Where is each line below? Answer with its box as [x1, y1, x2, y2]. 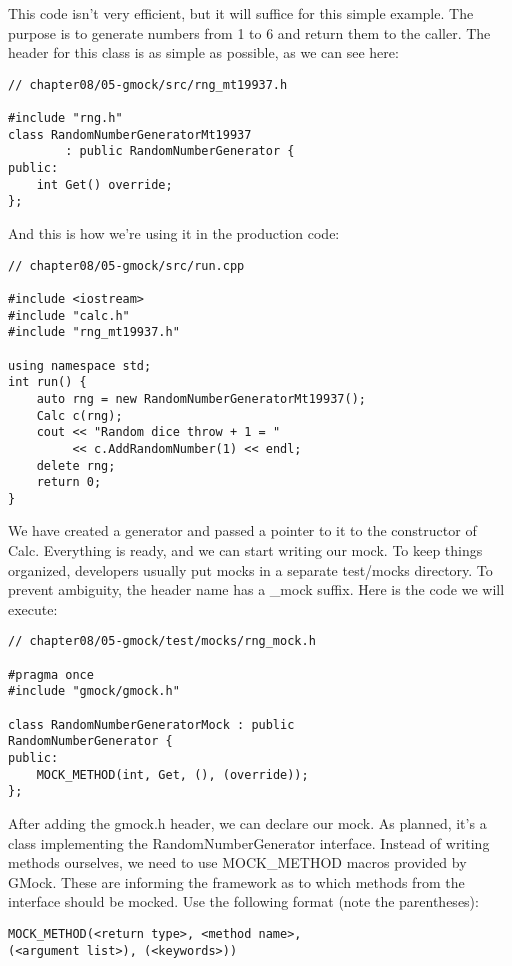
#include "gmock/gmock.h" [8, 684, 180, 699]
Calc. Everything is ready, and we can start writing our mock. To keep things [8, 540, 483, 561]
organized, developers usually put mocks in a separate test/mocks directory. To [8, 559, 493, 580]
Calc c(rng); [36, 408, 123, 423]
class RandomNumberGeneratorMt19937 [8, 127, 252, 142]
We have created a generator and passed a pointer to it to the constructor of [8, 520, 477, 541]
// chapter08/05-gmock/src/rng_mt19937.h [8, 77, 288, 92]
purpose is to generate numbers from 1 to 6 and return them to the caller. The [8, 22, 491, 43]
